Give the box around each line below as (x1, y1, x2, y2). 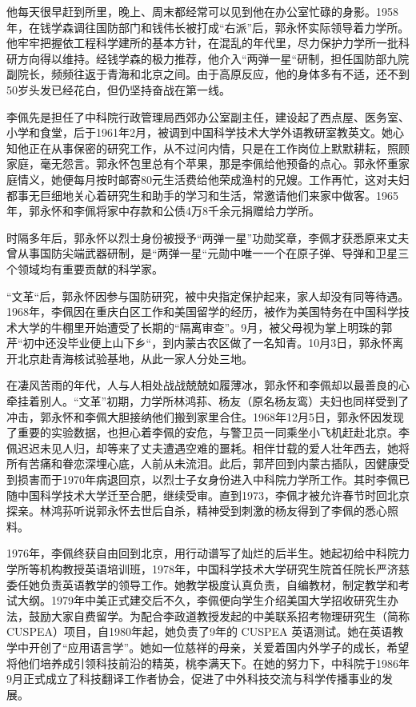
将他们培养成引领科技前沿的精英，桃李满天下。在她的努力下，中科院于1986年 (6, 654, 410, 671)
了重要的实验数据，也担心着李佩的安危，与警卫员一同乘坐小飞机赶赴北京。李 (6, 424, 410, 441)
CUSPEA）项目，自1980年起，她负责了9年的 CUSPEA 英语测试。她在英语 (6, 623, 393, 640)
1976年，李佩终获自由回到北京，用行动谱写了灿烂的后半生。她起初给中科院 (6, 545, 398, 561)
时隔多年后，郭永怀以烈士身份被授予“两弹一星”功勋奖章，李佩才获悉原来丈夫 (6, 229, 410, 246)
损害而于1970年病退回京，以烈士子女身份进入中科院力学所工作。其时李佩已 (17, 471, 410, 488)
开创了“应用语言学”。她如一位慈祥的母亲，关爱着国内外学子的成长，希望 (28, 638, 410, 655)
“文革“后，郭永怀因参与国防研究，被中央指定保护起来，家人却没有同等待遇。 (6, 287, 410, 304)
